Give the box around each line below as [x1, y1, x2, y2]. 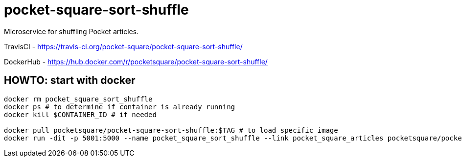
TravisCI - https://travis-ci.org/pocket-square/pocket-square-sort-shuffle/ [4, 42, 243, 51]
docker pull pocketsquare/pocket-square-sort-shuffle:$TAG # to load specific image [4, 126, 338, 134]
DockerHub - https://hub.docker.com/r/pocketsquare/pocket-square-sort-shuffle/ [4, 57, 268, 66]
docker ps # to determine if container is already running [4, 102, 235, 111]
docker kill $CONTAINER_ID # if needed [4, 110, 157, 119]
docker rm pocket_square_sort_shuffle [4, 95, 153, 103]
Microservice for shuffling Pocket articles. [4, 27, 139, 36]
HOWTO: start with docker [4, 74, 136, 87]
